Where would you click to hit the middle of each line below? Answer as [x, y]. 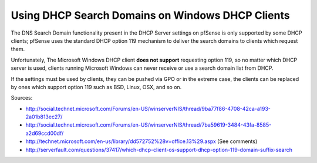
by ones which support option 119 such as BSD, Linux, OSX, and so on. [96, 87]
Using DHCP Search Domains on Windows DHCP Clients [150, 15]
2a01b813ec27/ [44, 117]
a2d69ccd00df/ [45, 133]
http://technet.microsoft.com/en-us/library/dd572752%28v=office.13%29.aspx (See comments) [141, 141]
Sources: [22, 98]
